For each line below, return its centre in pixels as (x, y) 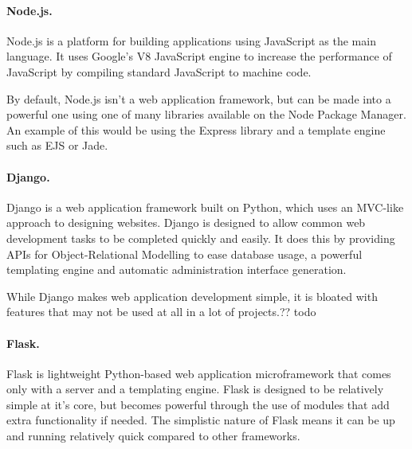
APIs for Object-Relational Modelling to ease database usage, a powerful (184, 254)
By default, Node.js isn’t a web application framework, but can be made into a (199, 98)
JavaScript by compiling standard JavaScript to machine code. (159, 71)
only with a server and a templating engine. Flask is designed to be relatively (195, 389)
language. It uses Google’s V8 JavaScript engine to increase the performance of (199, 56)
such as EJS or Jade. (57, 145)
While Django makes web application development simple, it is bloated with (192, 296)
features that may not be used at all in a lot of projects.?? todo (161, 312)
